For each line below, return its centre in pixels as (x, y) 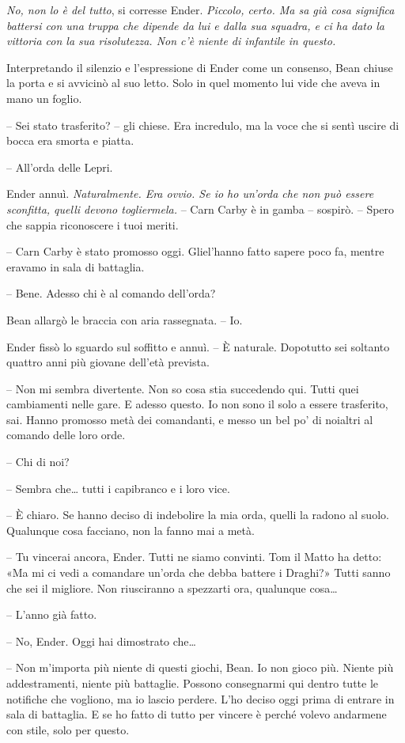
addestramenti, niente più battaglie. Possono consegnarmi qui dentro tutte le (193, 683)
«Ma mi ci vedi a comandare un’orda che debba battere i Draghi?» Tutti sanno (199, 572)
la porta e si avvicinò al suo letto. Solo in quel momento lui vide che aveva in (193, 83)
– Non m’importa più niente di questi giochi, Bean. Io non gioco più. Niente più (200, 667)
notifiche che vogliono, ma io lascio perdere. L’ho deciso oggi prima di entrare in (201, 698)
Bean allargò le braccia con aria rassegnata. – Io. (125, 319)
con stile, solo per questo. (68, 729)
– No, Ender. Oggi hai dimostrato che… (101, 641)
